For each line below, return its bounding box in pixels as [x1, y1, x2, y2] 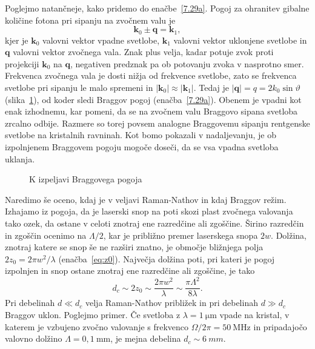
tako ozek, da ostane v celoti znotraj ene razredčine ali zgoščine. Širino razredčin [5, 216, 304, 229]
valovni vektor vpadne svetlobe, [42, 33, 160, 46]
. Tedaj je [193, 81, 230, 94]
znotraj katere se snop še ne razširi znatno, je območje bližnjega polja [5, 241, 264, 253]
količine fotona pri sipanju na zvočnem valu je [5, 13, 176, 26]
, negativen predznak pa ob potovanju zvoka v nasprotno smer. [70, 57, 304, 70]
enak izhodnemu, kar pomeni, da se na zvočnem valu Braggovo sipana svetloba [5, 105, 298, 118]
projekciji [5, 57, 39, 70]
